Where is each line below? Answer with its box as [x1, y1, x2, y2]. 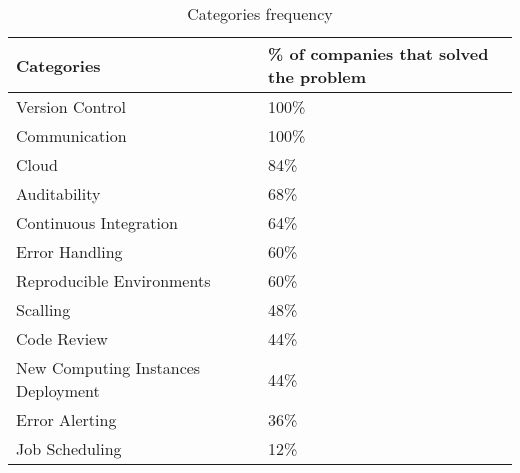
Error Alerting [16, 408, 117, 431]
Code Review [16, 327, 108, 350]
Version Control [16, 95, 126, 118]
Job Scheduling [16, 437, 122, 460]
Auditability [16, 182, 101, 205]
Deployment [16, 379, 100, 402]
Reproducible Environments [16, 269, 211, 292]
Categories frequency [187, 2, 333, 25]
